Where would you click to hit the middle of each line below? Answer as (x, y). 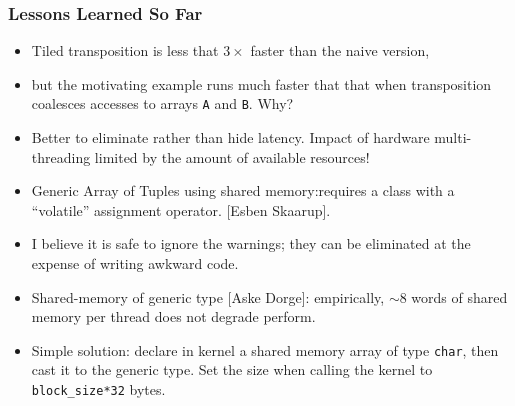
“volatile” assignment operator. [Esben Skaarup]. (181, 209)
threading (61, 156)
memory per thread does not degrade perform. (173, 316)
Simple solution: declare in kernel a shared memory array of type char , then (265, 349)
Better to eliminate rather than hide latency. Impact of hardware (230, 137)
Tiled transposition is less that (125, 50)
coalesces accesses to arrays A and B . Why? (162, 103)
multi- (453, 137)
